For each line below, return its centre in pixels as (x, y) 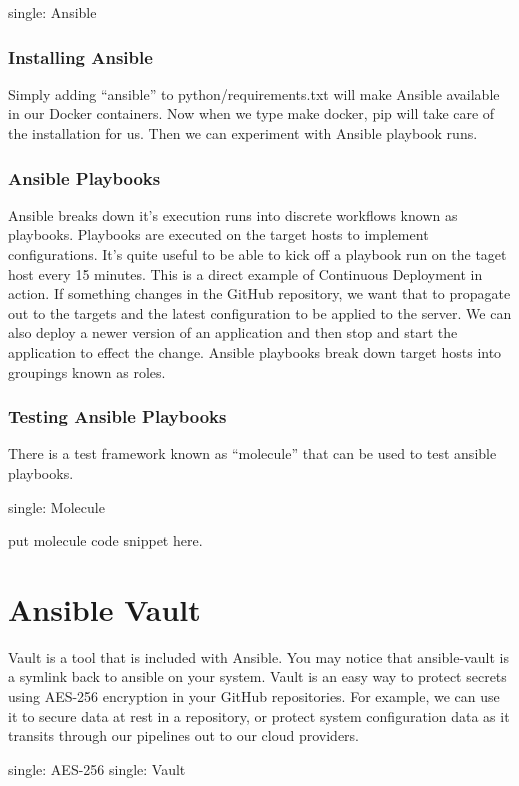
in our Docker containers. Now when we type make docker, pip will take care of (251, 113)
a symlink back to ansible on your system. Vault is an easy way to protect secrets (257, 676)
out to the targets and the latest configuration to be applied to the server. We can (260, 312)
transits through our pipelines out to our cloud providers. (183, 735)
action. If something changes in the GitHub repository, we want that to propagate (259, 293)
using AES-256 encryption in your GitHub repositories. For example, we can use (254, 696)
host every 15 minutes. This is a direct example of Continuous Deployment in (245, 273)
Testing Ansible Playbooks (117, 416)
